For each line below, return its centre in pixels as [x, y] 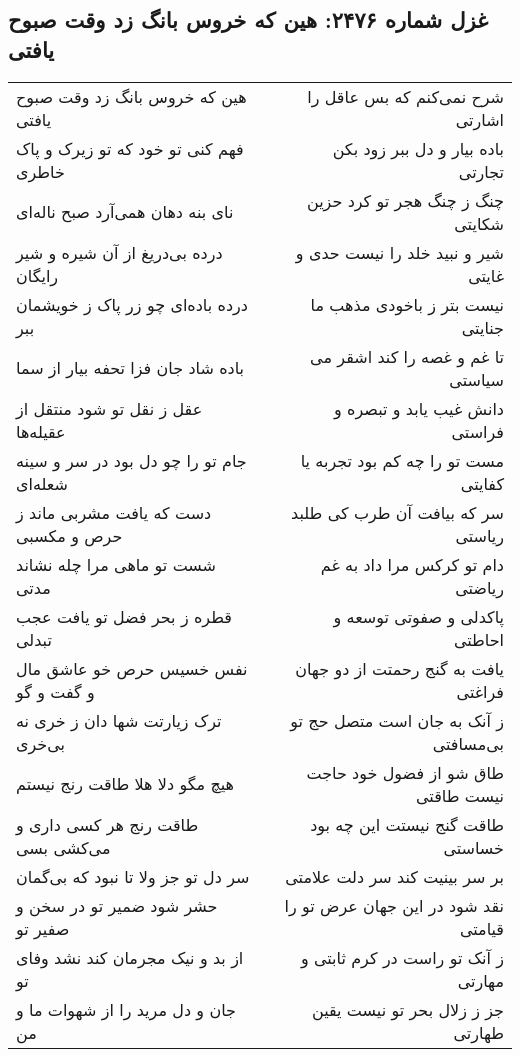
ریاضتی [479, 587]
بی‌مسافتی [468, 743]
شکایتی [479, 223]
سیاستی [476, 379]
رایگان [37, 275]
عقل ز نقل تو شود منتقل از [109, 408]
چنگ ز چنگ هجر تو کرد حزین [405, 200]
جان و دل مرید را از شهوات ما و [126, 1009]
